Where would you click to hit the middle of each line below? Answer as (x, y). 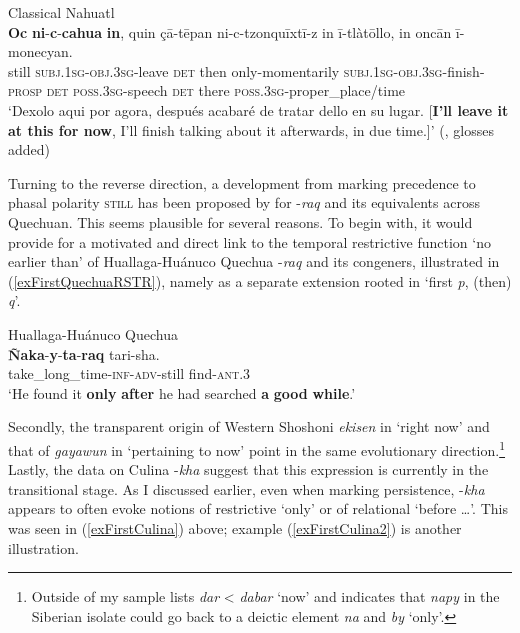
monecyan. (40, 51)
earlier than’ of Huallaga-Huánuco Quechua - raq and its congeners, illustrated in (254, 261)
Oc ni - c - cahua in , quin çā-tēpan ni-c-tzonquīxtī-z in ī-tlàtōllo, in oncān (230, 31)
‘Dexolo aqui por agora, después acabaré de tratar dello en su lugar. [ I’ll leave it (258, 109)
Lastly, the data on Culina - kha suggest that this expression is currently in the (248, 469)
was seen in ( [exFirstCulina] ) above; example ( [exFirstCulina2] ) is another (235, 527)
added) (29, 149)
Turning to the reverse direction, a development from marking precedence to (242, 182)
